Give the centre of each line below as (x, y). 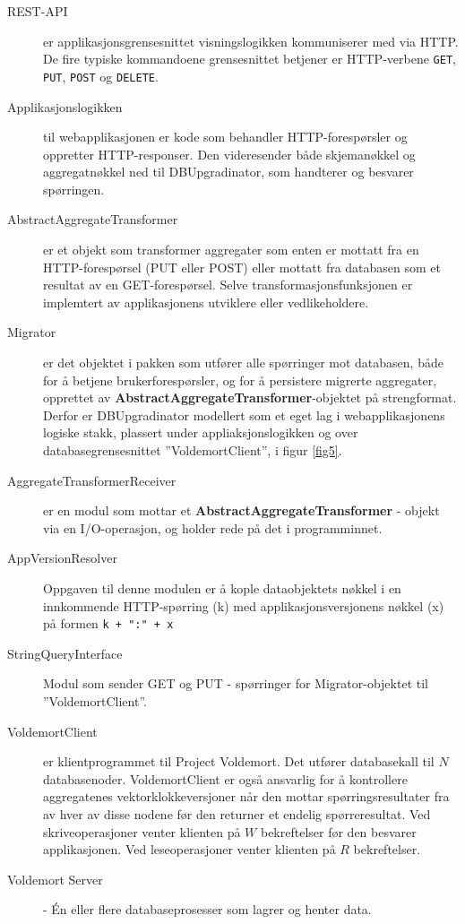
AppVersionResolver (62, 558)
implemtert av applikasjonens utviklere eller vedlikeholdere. (206, 302)
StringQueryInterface (65, 653)
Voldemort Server (55, 879)
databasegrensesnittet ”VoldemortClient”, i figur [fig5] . (193, 450)
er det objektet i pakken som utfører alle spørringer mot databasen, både (243, 363)
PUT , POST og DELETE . (101, 76)
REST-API (38, 11)
